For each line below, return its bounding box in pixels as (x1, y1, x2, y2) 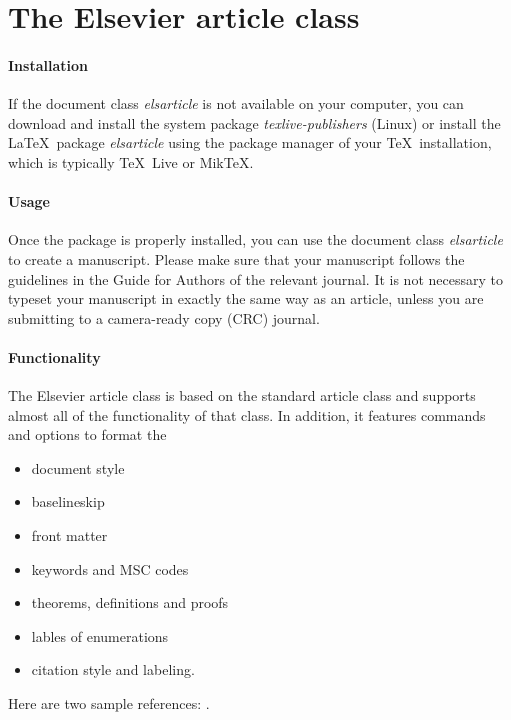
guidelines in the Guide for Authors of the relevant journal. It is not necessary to (8, 268, 503, 289)
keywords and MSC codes (31, 558, 189, 579)
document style (31, 457, 125, 478)
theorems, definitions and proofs (31, 592, 229, 613)
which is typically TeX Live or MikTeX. (8, 151, 254, 172)
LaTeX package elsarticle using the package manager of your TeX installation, (8, 132, 492, 153)
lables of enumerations (31, 625, 169, 646)
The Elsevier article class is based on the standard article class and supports (8, 385, 476, 406)
